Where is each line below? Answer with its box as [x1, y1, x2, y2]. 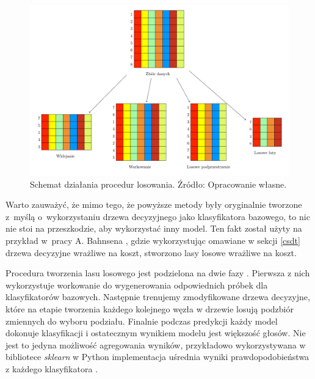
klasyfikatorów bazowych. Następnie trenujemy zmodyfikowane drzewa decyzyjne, [5, 290, 310, 303]
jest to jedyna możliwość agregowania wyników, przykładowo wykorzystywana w [5, 338, 306, 351]
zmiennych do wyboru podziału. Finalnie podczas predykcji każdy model [5, 314, 278, 327]
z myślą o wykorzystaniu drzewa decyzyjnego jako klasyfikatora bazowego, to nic [5, 210, 310, 223]
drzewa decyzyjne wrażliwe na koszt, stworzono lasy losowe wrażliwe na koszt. [5, 246, 297, 259]
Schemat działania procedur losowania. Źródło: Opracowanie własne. [30, 177, 287, 190]
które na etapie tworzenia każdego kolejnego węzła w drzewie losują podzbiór [5, 303, 294, 315]
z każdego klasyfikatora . [5, 362, 98, 375]
